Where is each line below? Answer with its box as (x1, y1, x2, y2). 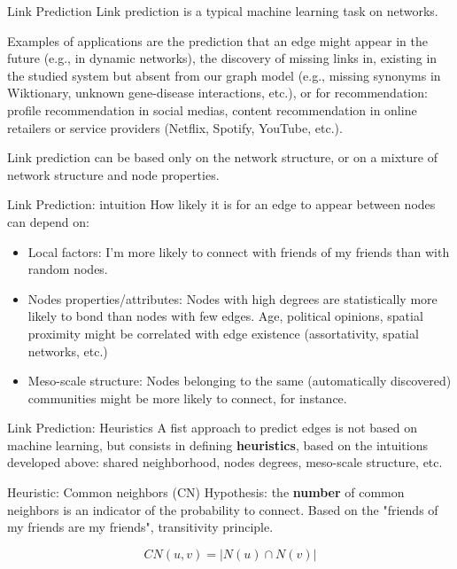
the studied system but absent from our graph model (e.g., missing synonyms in (7, 66, 441, 84)
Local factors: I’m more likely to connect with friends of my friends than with (27, 242, 450, 261)
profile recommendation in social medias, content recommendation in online (7, 100, 417, 119)
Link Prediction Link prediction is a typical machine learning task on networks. (7, 2, 438, 19)
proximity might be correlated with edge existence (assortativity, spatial (27, 323, 419, 342)
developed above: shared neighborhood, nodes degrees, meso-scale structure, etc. (7, 453, 443, 472)
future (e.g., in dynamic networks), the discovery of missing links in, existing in (7, 49, 438, 67)
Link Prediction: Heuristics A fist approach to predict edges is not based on (7, 418, 418, 437)
